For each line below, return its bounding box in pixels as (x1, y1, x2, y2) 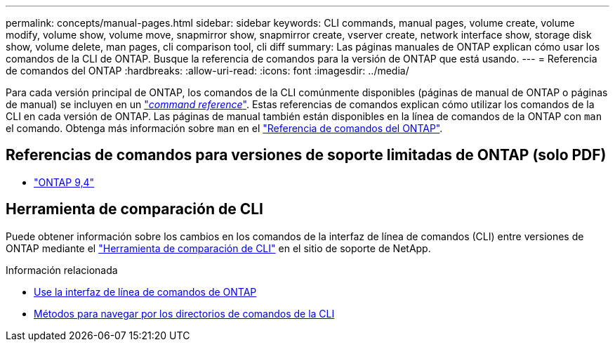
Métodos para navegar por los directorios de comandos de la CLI (34, 307, 335, 320)
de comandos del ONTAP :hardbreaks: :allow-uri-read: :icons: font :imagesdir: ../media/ (6, 65, 409, 77)
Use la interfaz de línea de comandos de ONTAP (34, 285, 257, 298)
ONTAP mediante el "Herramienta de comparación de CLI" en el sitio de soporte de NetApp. (6, 242, 431, 254)
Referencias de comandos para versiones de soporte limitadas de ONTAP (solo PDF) (6, 146, 607, 164)
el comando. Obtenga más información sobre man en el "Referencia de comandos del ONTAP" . (6, 122, 443, 134)
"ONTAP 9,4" (34, 176, 95, 188)
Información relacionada (6, 263, 118, 276)
